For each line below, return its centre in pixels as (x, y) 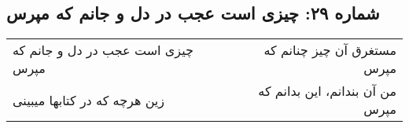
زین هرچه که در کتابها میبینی (89, 100)
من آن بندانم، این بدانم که (327, 91)
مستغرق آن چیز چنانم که (330, 50)
